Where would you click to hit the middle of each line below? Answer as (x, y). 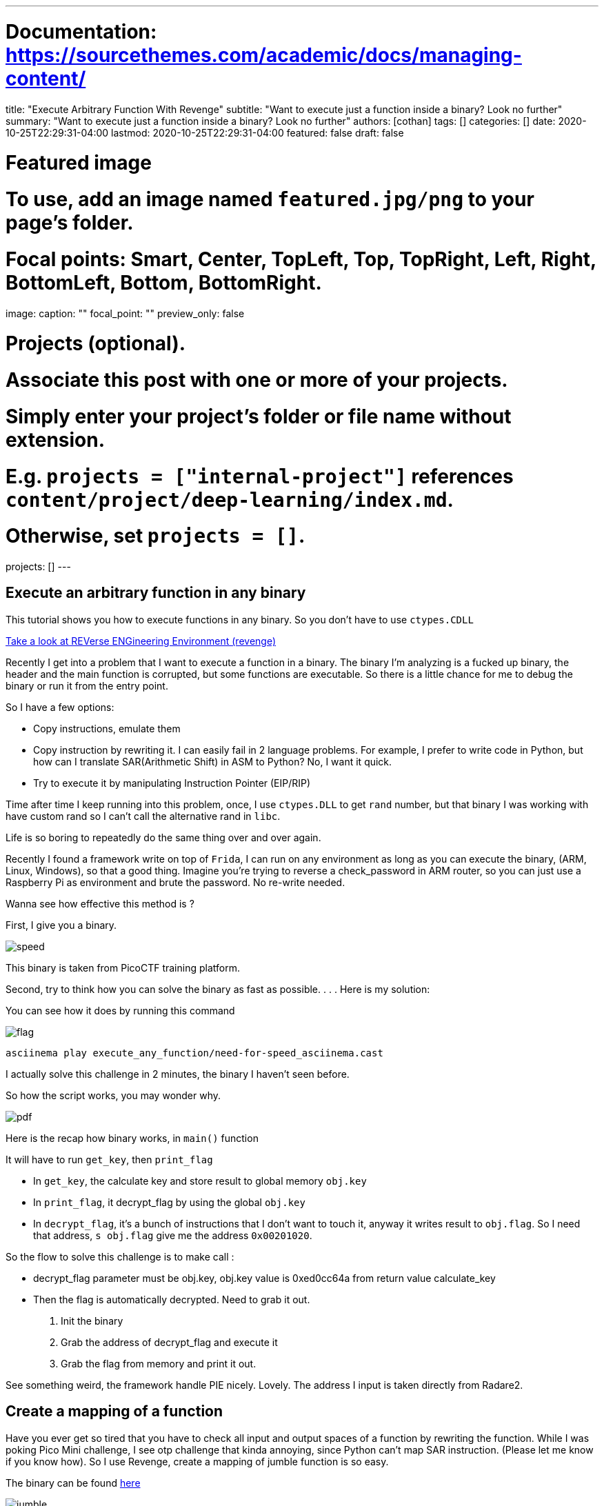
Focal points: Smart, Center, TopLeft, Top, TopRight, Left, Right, (301, 259)
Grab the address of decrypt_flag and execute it (169, 1342)
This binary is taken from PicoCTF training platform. (123, 967)
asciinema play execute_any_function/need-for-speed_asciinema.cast (194, 1053)
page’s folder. (70, 223)
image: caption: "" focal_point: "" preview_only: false (125, 313)
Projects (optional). (96, 344)
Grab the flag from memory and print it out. (159, 1363)
